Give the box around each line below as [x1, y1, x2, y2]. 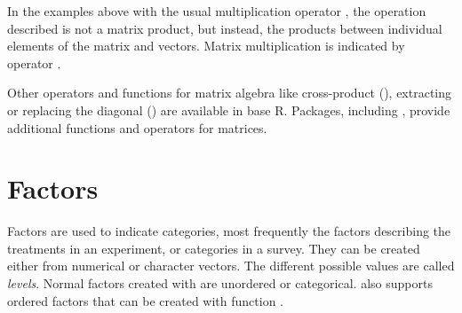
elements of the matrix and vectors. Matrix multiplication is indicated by [7, 36, 405, 55]
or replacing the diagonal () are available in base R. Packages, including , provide [7, 100, 450, 119]
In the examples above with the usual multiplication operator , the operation [7, 2, 426, 20]
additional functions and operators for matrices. [7, 118, 267, 137]
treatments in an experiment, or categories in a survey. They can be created [7, 239, 420, 257]
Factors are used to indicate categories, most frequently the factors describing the [7, 222, 451, 240]
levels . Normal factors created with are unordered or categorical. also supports [7, 274, 433, 293]
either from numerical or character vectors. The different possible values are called [7, 256, 455, 275]
